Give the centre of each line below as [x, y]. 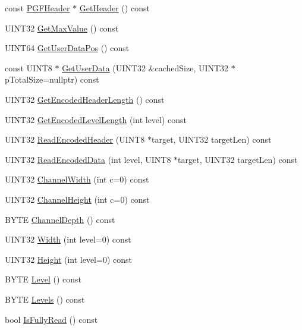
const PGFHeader [37, 8]
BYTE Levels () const [45, 299]
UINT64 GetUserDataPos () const [67, 48]
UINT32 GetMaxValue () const [62, 28]
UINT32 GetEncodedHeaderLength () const [85, 99]
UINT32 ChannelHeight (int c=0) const [77, 199]
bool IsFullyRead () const [51, 319]
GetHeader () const [114, 8]
